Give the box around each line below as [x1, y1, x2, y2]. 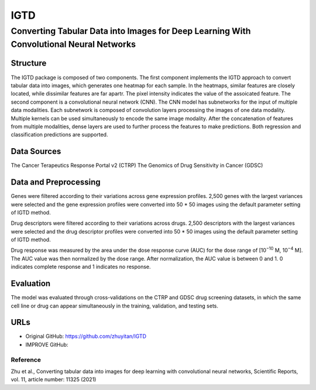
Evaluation [11, 279, 51, 289]
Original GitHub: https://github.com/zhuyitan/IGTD [25, 333, 146, 340]
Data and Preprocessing [11, 177, 101, 187]
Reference [11, 355, 41, 364]
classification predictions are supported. [11, 131, 108, 138]
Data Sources [11, 146, 61, 156]
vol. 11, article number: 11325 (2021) [11, 376, 97, 383]
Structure [11, 59, 47, 69]
